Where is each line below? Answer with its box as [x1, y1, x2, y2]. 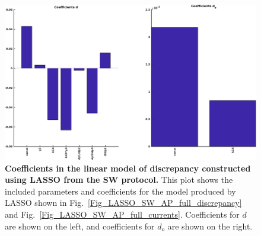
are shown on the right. [167, 219, 253, 232]
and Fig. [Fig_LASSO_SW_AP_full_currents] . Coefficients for [5, 208, 240, 221]
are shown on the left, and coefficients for [5, 219, 155, 232]
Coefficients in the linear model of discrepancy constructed [5, 161, 251, 174]
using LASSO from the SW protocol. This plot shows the [5, 173, 233, 186]
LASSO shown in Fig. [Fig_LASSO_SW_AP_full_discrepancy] [5, 196, 242, 209]
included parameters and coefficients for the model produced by [5, 185, 236, 197]
